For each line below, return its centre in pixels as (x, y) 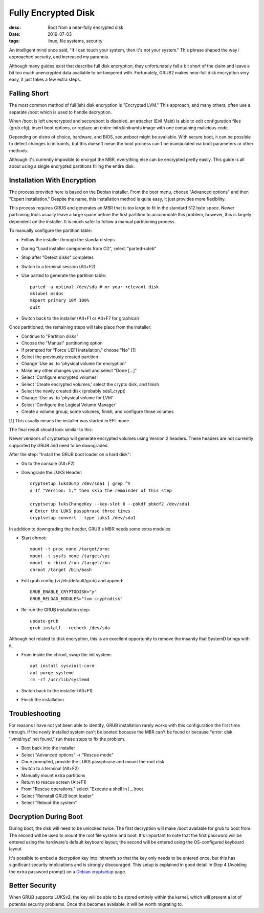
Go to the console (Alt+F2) (48, 463)
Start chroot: (34, 538)
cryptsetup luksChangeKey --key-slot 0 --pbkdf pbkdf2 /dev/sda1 (110, 504)
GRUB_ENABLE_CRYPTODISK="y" (64, 592)
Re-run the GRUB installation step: (56, 610)
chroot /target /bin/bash (61, 570)
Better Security (33, 886)
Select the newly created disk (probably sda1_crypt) (73, 391)
